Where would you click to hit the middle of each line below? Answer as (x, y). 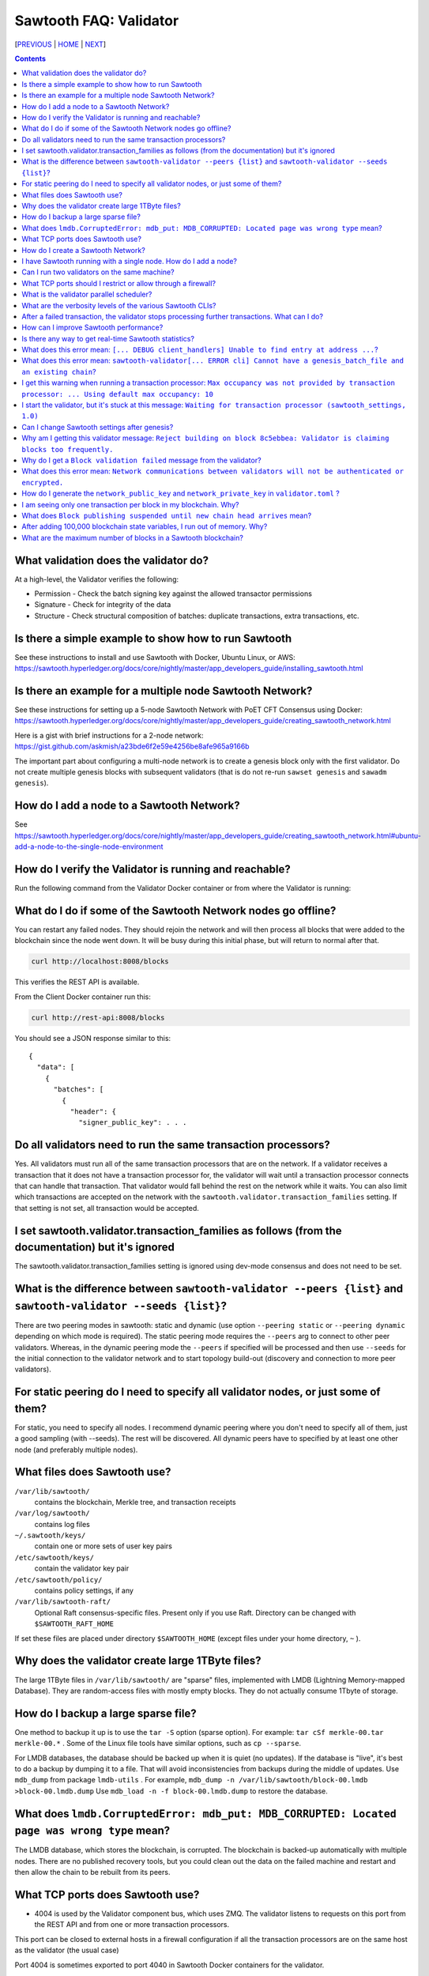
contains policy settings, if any (84, 1591)
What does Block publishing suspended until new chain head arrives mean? (167, 515)
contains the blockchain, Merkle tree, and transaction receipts (135, 1502)
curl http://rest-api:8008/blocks (98, 1017)
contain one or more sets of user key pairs (103, 1546)
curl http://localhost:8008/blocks (100, 962)
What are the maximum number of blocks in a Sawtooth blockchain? (133, 537)
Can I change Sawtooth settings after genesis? (98, 427)
